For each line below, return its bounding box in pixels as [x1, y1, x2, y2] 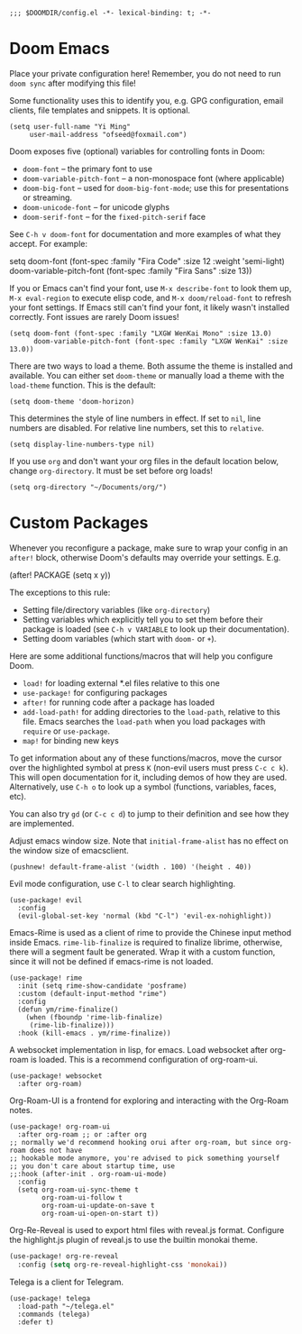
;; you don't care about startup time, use [9, 1161, 176, 1171]
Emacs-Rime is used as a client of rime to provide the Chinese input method [9, 927, 292, 937]
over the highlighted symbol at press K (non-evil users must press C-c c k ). [9, 762, 288, 772]
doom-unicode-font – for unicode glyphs [22, 201, 169, 212]
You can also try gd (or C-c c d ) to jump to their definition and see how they [9, 808, 289, 819]
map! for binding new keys [22, 735, 119, 745]
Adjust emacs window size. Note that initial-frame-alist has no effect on [9, 835, 288, 846]
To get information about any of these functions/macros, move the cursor [9, 753, 282, 763]
